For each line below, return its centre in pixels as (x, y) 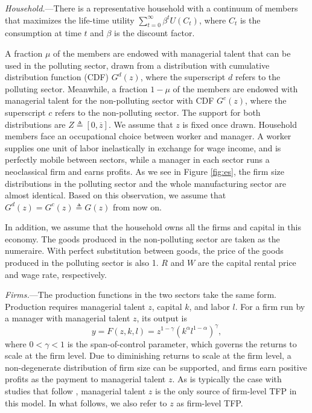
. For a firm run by (270, 306)
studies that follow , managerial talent (75, 390)
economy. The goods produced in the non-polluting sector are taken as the (142, 238)
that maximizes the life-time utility (70, 20)
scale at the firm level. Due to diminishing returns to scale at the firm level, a (148, 355)
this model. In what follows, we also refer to (86, 402)
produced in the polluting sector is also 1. (82, 263)
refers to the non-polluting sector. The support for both (158, 112)
